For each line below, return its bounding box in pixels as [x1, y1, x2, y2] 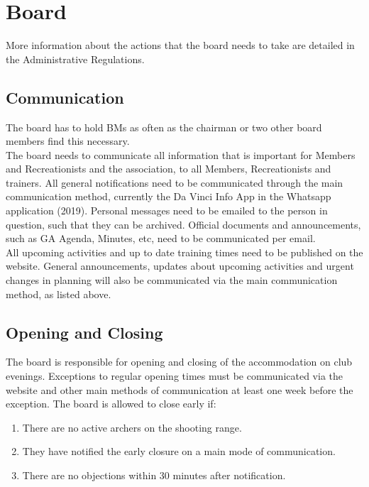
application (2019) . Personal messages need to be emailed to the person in [6, 203, 328, 218]
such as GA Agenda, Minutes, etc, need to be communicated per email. [6, 231, 316, 246]
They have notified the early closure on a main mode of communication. [22, 444, 336, 459]
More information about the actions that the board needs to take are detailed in [6, 38, 355, 53]
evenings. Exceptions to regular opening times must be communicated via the [6, 368, 343, 383]
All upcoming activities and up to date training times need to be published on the [6, 244, 363, 259]
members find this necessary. [6, 133, 130, 148]
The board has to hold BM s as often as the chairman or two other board [6, 119, 322, 134]
